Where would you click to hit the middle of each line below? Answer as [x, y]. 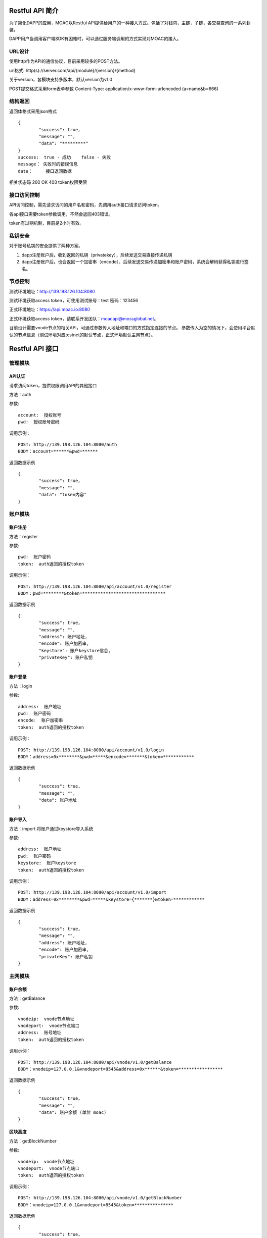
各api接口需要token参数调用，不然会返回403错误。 [61, 214]
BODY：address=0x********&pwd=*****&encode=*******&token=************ [106, 757]
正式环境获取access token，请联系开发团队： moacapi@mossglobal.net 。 [84, 318]
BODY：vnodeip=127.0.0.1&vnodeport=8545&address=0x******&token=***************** [121, 1069]
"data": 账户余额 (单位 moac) [73, 1112]
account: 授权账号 [40, 415]
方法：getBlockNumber [33, 1141]
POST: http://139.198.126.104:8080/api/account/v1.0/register [95, 586]
